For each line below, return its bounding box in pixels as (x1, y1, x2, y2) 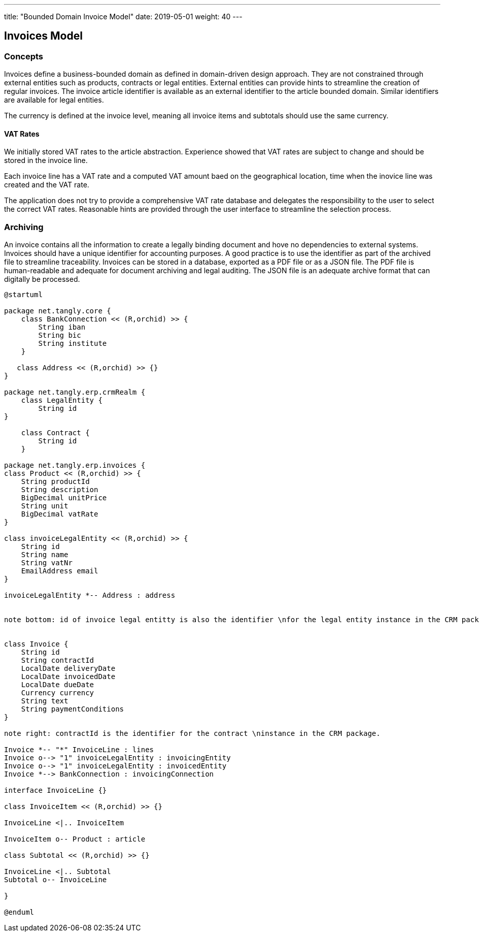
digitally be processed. (4, 275, 80, 284)
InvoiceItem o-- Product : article (4, 835, 146, 844)
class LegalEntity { (21, 396, 102, 405)
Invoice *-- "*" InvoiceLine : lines (4, 746, 154, 754)
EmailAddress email (21, 567, 98, 575)
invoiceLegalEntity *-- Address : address (4, 591, 176, 600)
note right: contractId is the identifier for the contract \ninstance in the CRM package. (4, 729, 381, 738)
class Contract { (21, 429, 90, 437)
